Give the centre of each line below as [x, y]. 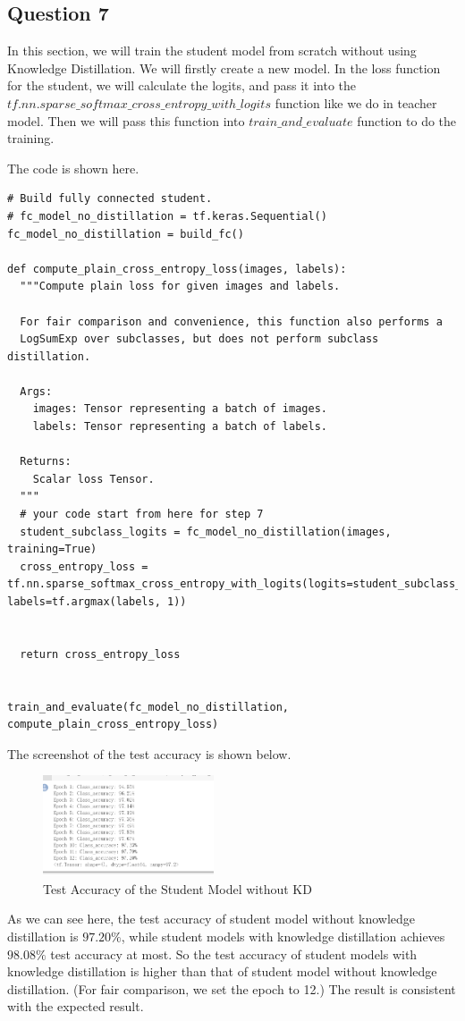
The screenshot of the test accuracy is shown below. [149, 753]
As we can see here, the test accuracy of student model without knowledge [211, 919]
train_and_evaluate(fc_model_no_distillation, [148, 707]
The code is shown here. [73, 168]
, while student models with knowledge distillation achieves [283, 936]
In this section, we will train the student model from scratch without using [212, 51]
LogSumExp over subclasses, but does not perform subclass [199, 339]
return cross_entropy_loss [100, 654]
